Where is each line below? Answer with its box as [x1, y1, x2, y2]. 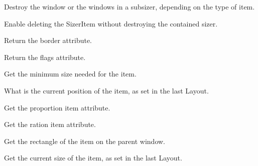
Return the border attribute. [4, 35, 92, 45]
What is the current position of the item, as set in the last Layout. [4, 85, 209, 95]
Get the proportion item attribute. [4, 102, 110, 112]
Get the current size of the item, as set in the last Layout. [4, 152, 182, 163]
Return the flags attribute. [4, 51, 86, 62]
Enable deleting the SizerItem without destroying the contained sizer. [4, 18, 218, 28]
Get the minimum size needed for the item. [4, 68, 137, 79]
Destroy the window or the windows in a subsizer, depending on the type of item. [4, 1, 255, 11]
